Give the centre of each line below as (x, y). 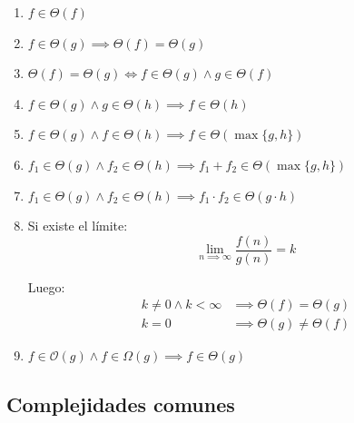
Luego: (46, 286)
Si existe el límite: (78, 226)
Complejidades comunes (121, 404)
